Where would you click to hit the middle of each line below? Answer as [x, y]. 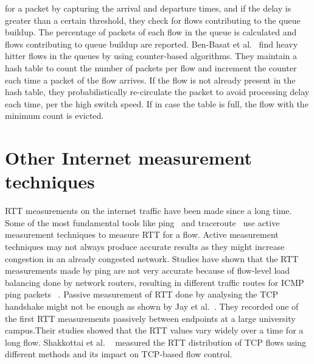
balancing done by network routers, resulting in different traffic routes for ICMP [155, 282]
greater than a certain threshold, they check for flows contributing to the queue [153, 20]
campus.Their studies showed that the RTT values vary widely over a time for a [154, 330]
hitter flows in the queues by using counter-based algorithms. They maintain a [151, 56]
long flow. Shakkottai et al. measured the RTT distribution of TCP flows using [156, 342]
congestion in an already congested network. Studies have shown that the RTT [152, 258]
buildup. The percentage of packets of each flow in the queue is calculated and [151, 32]
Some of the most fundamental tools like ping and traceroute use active [142, 222]
